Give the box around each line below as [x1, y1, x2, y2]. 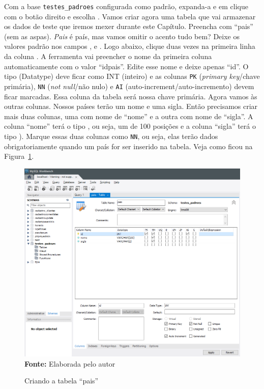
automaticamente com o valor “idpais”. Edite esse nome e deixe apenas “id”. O [4, 61, 249, 71]
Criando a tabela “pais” [24, 375, 99, 386]
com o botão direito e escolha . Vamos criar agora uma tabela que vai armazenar [4, 11, 256, 21]
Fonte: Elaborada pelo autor [24, 358, 115, 369]
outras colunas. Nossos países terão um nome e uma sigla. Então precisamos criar [4, 101, 258, 112]
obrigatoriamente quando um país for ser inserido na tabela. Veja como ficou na [4, 141, 253, 151]
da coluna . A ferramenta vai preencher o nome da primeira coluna [4, 51, 212, 62]
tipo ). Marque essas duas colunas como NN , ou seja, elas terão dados [4, 130, 218, 141]
